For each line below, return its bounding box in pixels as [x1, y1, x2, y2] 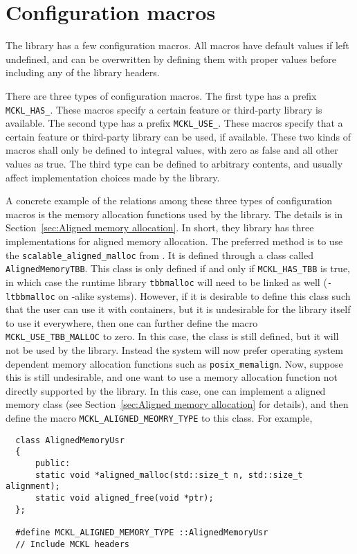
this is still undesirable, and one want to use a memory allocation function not [6, 370, 338, 384]
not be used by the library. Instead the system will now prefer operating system [6, 343, 343, 357]
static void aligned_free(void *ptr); [35, 493, 214, 503]
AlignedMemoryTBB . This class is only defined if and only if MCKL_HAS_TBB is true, [6, 261, 350, 276]
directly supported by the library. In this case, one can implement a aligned [6, 383, 326, 397]
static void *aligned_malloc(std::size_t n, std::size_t [35, 470, 303, 480]
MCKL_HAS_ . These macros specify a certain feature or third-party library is [6, 102, 322, 116]
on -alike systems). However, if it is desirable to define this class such [58, 288, 351, 303]
